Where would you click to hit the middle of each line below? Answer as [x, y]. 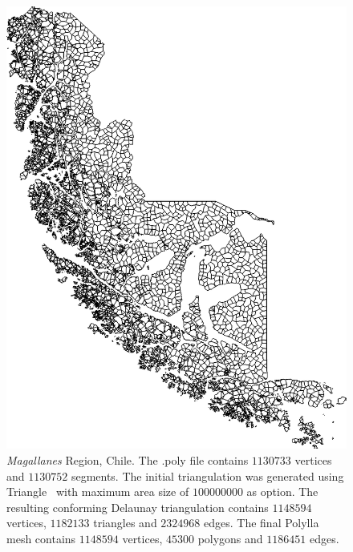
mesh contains [41, 538]
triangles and [125, 523]
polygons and [230, 538]
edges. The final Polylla [262, 523]
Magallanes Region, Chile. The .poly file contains [128, 459]
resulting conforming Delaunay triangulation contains [138, 507]
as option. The [282, 492]
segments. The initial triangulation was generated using [207, 475]
